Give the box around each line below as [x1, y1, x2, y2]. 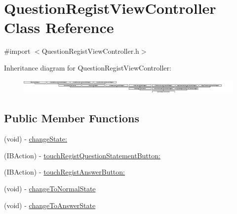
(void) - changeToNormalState [4, 183, 96, 193]
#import [4, 46, 31, 56]
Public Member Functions [4, 110, 139, 126]
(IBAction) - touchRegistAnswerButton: [4, 167, 125, 177]
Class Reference [4, 17, 114, 37]
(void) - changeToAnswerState [4, 200, 96, 210]
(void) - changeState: [4, 134, 67, 144]
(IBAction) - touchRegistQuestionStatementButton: [4, 150, 160, 160]
